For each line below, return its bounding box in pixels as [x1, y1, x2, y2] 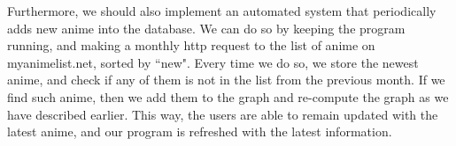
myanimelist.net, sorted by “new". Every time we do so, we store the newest [7, 53, 419, 71]
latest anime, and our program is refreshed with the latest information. [7, 122, 392, 141]
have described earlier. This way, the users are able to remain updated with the [7, 105, 438, 123]
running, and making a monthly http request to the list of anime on [7, 36, 375, 55]
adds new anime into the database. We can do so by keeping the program [7, 18, 406, 37]
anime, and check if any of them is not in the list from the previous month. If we [7, 70, 445, 89]
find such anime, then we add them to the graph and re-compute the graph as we [7, 87, 449, 106]
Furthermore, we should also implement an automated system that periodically [7, 2, 437, 19]
